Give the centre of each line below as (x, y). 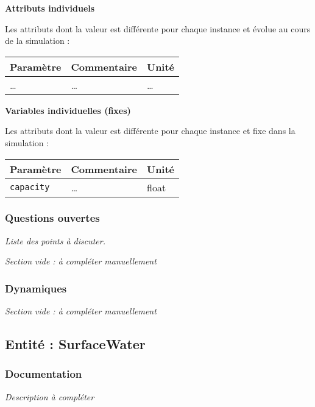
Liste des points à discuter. (55, 240)
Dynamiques (36, 288)
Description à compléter (50, 396)
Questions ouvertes (52, 218)
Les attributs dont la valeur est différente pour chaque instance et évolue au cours (158, 28)
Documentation (44, 374)
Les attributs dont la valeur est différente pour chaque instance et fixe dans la (150, 131)
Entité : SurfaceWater (75, 344)
